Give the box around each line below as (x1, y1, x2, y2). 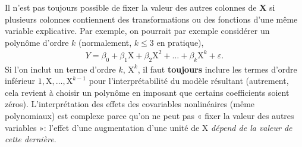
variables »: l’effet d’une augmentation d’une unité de (5, 121, 200, 133)
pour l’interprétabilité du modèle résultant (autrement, (89, 74, 289, 87)
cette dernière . (5, 133, 56, 145)
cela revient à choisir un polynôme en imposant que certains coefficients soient (5, 86, 290, 98)
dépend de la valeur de (211, 121, 292, 133)
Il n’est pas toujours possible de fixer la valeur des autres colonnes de (5, 1, 257, 13)
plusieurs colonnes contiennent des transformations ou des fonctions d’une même (5, 12, 298, 25)
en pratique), (156, 36, 204, 48)
